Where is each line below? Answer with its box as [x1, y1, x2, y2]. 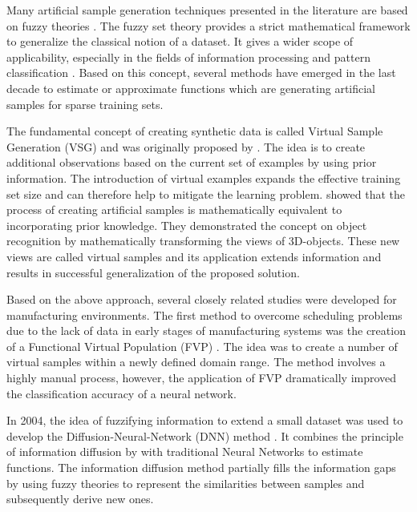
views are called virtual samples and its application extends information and [6, 248, 382, 264]
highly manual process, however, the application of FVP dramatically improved [6, 369, 397, 386]
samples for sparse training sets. [6, 95, 164, 112]
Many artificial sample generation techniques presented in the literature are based [6, 2, 408, 18]
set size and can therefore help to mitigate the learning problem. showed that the [6, 185, 405, 202]
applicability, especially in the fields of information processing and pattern [6, 48, 370, 65]
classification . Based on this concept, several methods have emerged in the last [6, 64, 396, 81]
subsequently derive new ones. [6, 490, 154, 507]
